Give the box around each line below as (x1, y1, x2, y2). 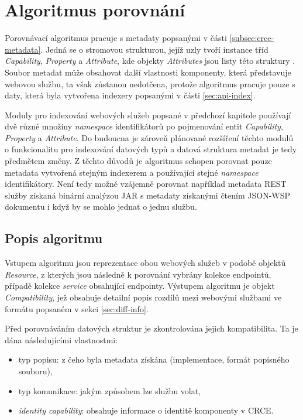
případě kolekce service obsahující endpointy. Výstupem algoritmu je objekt (5, 279, 275, 292)
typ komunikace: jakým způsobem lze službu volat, (18, 384, 201, 397)
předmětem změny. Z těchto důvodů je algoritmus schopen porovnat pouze (5, 155, 272, 167)
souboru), (18, 364, 53, 377)
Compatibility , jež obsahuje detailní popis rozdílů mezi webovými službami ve (5, 291, 282, 303)
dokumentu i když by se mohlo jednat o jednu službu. (5, 200, 197, 213)
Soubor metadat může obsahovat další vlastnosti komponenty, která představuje (5, 66, 291, 78)
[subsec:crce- (229, 32, 274, 44)
